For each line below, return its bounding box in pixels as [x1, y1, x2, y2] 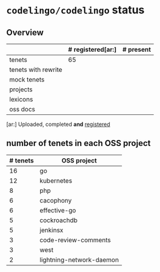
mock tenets [9, 75, 45, 83]
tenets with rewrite [9, 66, 62, 74]
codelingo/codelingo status [6, 3, 145, 17]
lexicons [9, 95, 33, 103]
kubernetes [39, 176, 73, 185]
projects [9, 85, 33, 94]
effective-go [39, 206, 76, 214]
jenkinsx [39, 226, 64, 234]
